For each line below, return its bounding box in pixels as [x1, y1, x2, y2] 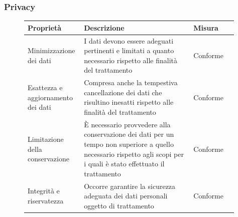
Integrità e [28, 185, 60, 196]
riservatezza [28, 195, 64, 206]
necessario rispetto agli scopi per [84, 148, 184, 159]
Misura [193, 22, 218, 33]
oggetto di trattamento [84, 200, 154, 210]
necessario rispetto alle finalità [84, 55, 178, 65]
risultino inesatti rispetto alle [84, 97, 174, 107]
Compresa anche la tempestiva [84, 77, 178, 88]
